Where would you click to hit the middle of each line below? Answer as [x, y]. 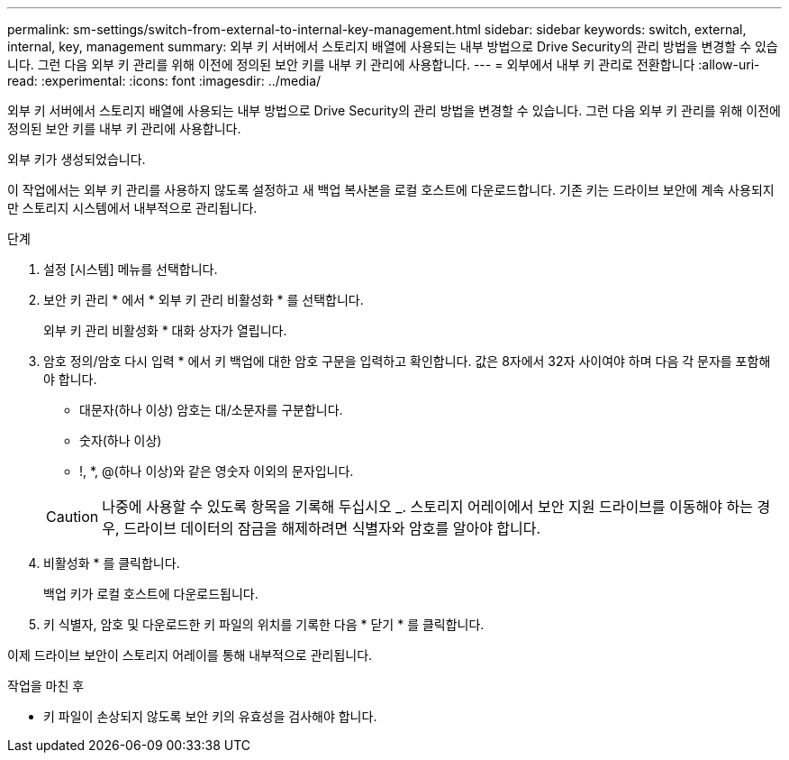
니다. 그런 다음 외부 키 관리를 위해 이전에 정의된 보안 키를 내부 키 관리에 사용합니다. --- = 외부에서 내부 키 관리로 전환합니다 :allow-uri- [384, 64]
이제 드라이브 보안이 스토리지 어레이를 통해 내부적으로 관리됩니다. [190, 655]
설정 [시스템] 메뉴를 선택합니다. [131, 269]
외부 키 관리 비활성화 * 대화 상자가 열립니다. [165, 330]
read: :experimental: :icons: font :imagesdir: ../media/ [164, 81]
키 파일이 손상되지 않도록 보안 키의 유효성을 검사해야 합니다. [210, 716]
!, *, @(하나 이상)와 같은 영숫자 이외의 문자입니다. [217, 471]
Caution [73, 517]
